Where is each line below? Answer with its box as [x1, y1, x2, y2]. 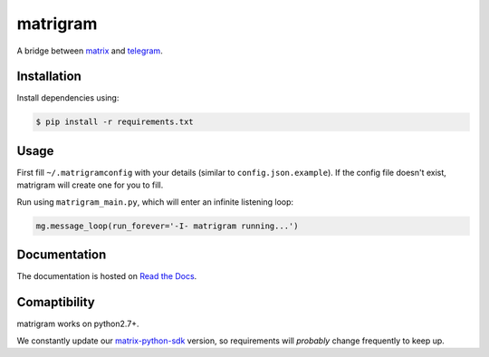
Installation [16, 69, 81, 84]
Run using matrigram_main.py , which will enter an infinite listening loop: [16, 196, 294, 207]
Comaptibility [16, 294, 95, 310]
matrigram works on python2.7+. [16, 318, 139, 330]
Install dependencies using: [16, 92, 120, 103]
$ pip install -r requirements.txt [35, 117, 194, 127]
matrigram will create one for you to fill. [16, 179, 164, 190]
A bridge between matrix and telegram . [16, 45, 163, 56]
